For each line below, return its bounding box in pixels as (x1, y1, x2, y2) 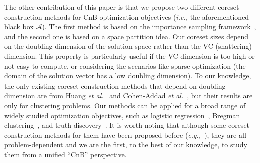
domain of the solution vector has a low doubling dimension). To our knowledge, (4, 70, 251, 81)
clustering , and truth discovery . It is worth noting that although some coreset (4, 120, 250, 130)
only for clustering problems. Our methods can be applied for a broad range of (4, 100, 246, 110)
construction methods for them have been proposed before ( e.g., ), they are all (4, 129, 246, 140)
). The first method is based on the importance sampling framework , (42, 21, 256, 32)
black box (4, 21, 34, 32)
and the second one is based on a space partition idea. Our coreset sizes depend (4, 31, 249, 41)
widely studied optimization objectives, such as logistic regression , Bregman (4, 110, 240, 120)
